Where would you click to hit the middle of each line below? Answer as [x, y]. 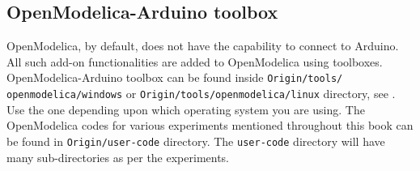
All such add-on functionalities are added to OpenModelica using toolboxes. [195, 61]
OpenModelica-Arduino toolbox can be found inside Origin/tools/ [175, 77]
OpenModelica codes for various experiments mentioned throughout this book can [210, 125]
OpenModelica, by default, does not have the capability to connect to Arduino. [203, 46]
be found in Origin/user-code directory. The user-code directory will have [196, 141]
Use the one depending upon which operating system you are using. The [186, 109]
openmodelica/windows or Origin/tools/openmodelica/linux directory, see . [201, 94]
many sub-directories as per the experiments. [118, 157]
